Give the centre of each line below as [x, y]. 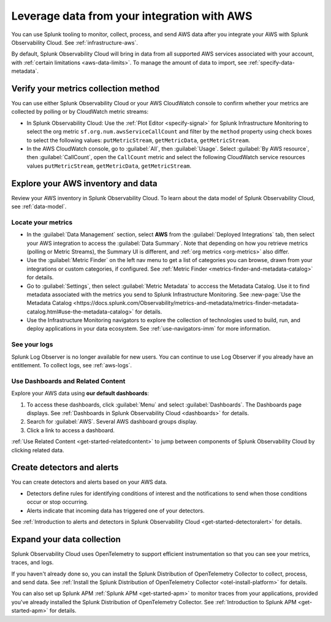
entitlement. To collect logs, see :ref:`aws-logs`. [71, 365]
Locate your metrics [42, 222]
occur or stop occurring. [58, 502]
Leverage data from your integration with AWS [132, 16]
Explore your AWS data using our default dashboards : [80, 393]
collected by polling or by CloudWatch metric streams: [80, 112]
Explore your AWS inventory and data [84, 183]
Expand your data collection [66, 539]
